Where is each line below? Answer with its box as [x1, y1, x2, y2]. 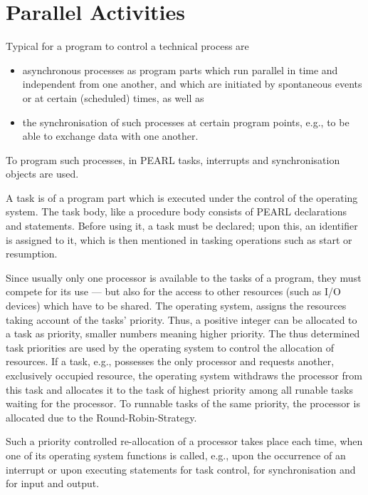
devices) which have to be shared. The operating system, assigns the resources [6, 298, 347, 313]
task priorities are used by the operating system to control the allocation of [6, 340, 335, 354]
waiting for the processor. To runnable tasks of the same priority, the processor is [6, 396, 360, 411]
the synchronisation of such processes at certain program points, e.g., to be [22, 114, 349, 129]
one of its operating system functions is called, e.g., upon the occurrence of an [6, 447, 346, 462]
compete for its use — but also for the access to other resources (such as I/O [6, 284, 341, 299]
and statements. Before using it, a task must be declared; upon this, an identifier [6, 218, 358, 233]
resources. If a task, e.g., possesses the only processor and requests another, [6, 354, 335, 369]
